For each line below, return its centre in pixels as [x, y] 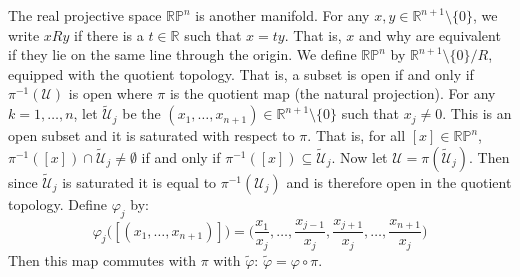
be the [141, 113]
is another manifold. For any [282, 15]
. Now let [359, 156]
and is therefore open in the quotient [399, 182]
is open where [110, 93]
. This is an [477, 113]
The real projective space [85, 15]
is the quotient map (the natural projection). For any [332, 93]
